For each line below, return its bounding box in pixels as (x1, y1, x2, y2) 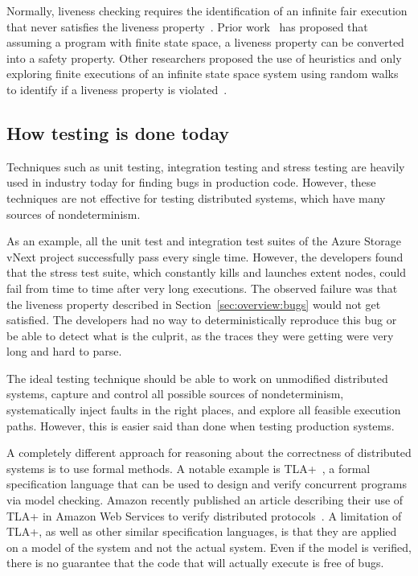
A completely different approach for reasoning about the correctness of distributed (6, 444, 412, 461)
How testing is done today (6, 120, 230, 145)
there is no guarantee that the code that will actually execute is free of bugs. (6, 554, 384, 571)
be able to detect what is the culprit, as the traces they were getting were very (6, 327, 394, 344)
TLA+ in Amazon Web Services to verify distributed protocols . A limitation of (6, 507, 402, 524)
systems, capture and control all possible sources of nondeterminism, (6, 385, 344, 402)
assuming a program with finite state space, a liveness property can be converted (6, 34, 404, 51)
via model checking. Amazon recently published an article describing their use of (6, 492, 404, 508)
